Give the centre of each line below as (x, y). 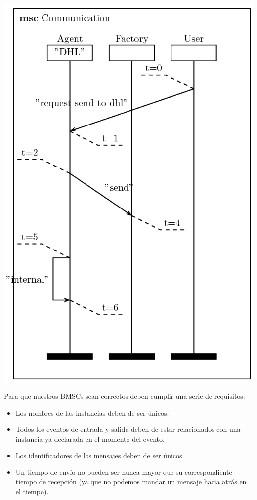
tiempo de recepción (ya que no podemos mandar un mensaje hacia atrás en (131, 481)
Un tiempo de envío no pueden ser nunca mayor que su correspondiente (124, 472)
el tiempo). (32, 491)
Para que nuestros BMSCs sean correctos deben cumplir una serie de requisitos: (125, 396)
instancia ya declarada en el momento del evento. (90, 438)
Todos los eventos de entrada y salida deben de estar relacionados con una (128, 429)
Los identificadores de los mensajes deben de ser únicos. (100, 455)
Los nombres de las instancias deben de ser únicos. (92, 412)
